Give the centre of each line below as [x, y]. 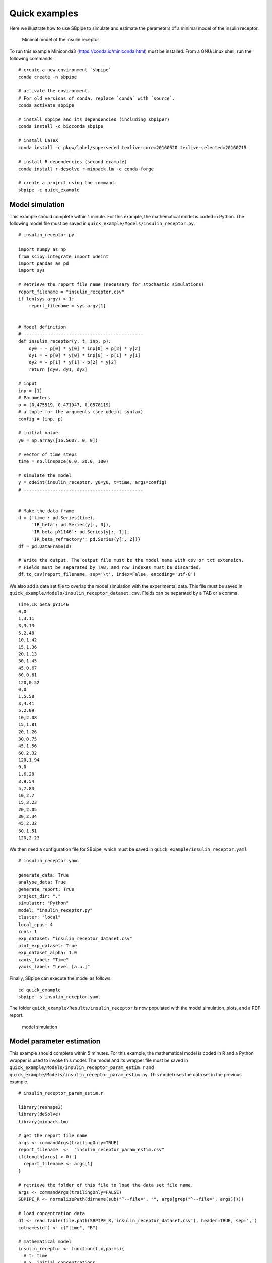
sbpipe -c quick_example [49, 190]
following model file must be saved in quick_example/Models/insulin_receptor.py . [102, 224]
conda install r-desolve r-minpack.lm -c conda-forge [86, 169]
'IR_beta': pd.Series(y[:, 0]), [72, 525]
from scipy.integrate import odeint [63, 256]
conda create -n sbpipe [48, 77]
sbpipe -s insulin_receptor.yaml [59, 997]
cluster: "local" [40, 917]
